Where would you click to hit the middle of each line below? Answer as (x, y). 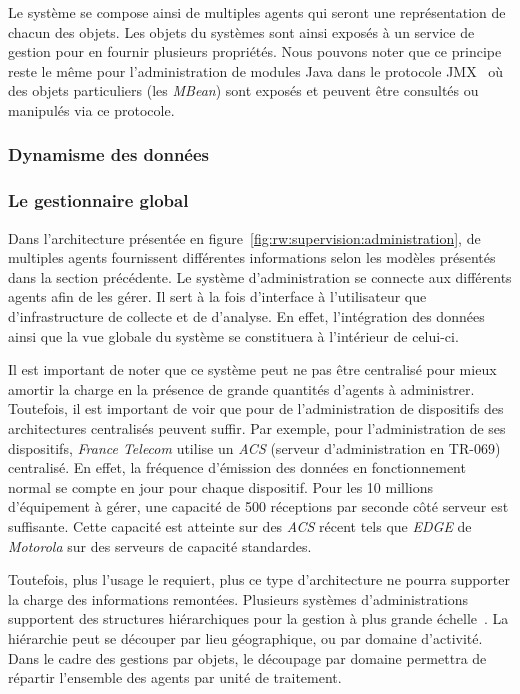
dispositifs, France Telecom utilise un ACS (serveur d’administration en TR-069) (254, 447)
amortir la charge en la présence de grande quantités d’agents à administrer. (241, 388)
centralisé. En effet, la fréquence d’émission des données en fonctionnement (237, 467)
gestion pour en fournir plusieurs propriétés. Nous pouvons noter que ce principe (255, 51)
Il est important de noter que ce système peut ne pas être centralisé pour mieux (252, 369)
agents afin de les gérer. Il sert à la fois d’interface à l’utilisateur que (217, 296)
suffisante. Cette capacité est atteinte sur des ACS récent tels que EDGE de (240, 525)
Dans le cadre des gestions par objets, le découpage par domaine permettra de (247, 657)
